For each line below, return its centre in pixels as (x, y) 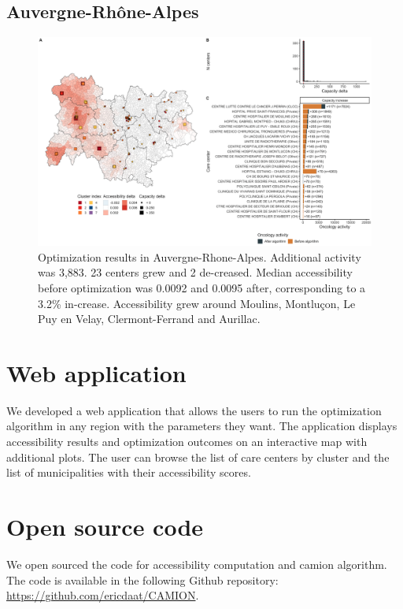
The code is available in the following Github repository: (142, 579)
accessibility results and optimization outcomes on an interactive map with (187, 442)
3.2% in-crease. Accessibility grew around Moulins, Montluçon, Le (197, 303)
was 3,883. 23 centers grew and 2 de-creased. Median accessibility (195, 272)
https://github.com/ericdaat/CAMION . (103, 595)
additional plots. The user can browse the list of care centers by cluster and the (198, 457)
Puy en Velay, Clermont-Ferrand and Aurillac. (149, 319)
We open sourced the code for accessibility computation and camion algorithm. (197, 564)
